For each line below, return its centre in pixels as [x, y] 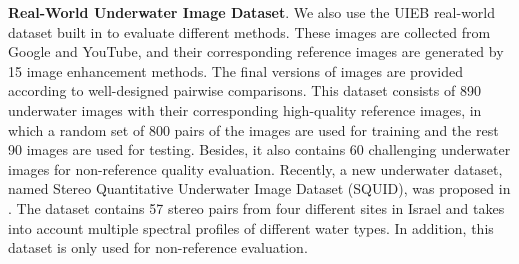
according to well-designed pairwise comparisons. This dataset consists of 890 [244, 90]
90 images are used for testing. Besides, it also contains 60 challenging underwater [259, 149]
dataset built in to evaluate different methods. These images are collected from [249, 31]
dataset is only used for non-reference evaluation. [158, 247]
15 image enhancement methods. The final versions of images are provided [235, 70]
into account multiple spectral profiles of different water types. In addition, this [251, 227]
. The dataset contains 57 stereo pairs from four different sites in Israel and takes [256, 207]
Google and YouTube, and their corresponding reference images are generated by [256, 51]
